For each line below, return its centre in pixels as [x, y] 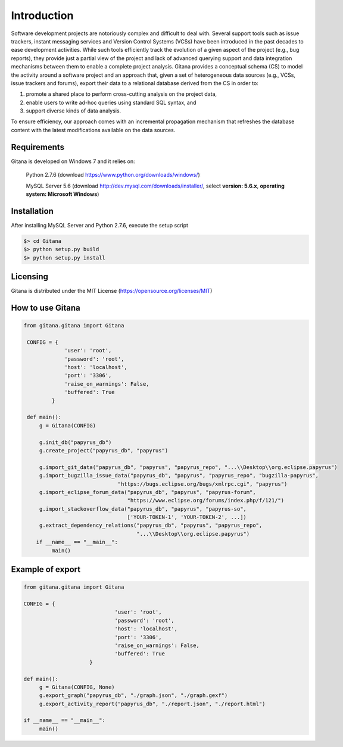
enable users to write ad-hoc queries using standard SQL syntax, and [111, 102]
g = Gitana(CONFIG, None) [77, 687]
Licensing [30, 276]
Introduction [42, 15]
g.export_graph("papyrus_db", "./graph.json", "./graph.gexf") [133, 696]
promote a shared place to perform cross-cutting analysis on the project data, [121, 94]
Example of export [46, 569]
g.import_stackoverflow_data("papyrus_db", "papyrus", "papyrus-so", [143, 509]
